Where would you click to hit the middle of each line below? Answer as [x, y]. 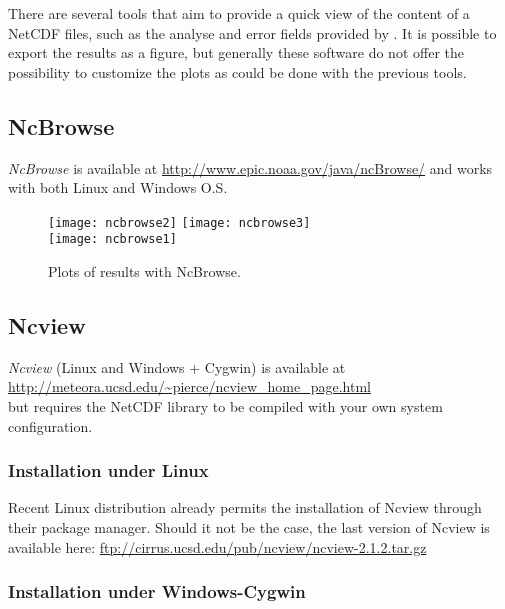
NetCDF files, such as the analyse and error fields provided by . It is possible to [252, 32]
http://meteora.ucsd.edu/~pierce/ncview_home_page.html [190, 386]
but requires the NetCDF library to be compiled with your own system [225, 406]
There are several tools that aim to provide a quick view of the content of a [239, 13]
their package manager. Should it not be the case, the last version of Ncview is [249, 527]
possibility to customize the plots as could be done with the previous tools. [237, 71]
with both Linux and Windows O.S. [118, 187]
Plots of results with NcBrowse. [144, 271]
